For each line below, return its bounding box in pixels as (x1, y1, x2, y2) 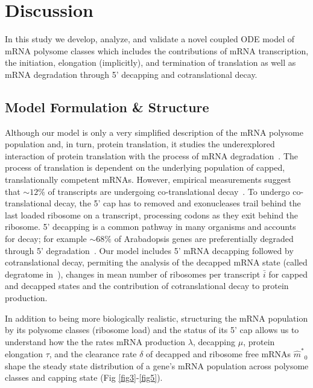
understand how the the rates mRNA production (5, 335, 186, 348)
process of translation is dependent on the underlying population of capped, (5, 161, 285, 174)
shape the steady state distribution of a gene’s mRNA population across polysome (5, 359, 309, 372)
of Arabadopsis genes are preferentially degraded (114, 232, 294, 245)
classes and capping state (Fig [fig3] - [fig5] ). (5, 371, 163, 384)
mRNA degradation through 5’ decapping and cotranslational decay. (5, 68, 258, 80)
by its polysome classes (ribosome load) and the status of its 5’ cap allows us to (5, 323, 299, 336)
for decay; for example (5, 232, 87, 245)
